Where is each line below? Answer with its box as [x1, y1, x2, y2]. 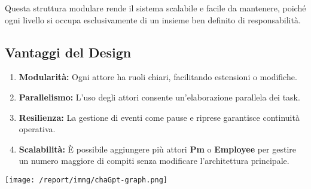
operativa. [19, 123, 56, 135]
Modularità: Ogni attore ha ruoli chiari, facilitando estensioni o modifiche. [19, 71, 297, 83]
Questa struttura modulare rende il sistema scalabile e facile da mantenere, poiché [5, 2, 306, 14]
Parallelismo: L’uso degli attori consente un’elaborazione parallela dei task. [19, 90, 300, 103]
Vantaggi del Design [5, 42, 132, 61]
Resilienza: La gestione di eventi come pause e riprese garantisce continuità [19, 111, 300, 123]
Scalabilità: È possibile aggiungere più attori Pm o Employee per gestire [19, 142, 296, 155]
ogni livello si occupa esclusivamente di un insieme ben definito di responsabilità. [5, 13, 301, 26]
